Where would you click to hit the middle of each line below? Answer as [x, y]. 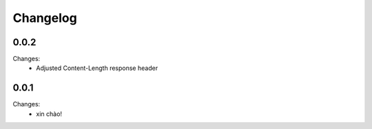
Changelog [45, 18]
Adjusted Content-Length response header [97, 68]
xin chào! [49, 114]
